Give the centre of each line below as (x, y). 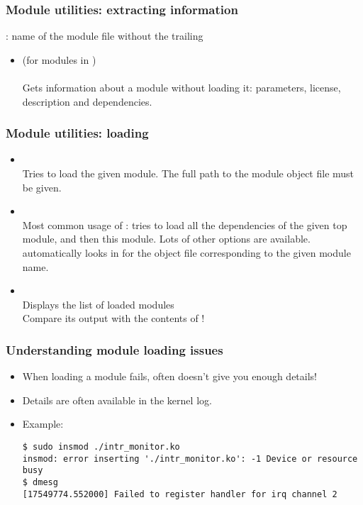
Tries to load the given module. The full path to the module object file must (188, 173)
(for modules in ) (59, 59)
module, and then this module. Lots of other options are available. (166, 239)
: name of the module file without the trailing (105, 36)
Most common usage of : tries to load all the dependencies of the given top (185, 224)
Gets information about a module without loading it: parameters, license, (181, 87)
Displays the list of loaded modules (98, 304)
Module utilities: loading (77, 133)
